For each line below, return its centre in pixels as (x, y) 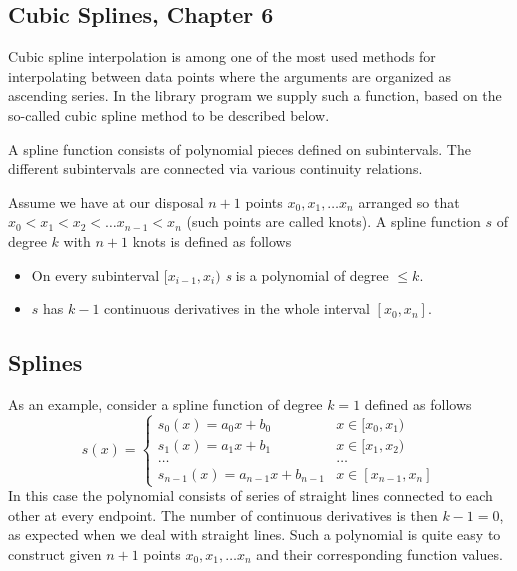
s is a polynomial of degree (307, 274)
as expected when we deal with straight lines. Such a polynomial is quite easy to (254, 534)
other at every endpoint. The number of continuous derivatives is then (223, 514)
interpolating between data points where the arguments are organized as (229, 75)
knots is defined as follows (212, 240)
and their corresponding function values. (379, 553)
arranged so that (409, 201)
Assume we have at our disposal (106, 201)
